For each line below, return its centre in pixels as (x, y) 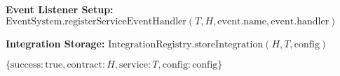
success (26, 65)
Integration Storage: (55, 43)
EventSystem (34, 21)
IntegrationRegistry (150, 44)
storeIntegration (229, 44)
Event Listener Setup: (60, 9)
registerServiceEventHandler (125, 21)
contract (84, 65)
